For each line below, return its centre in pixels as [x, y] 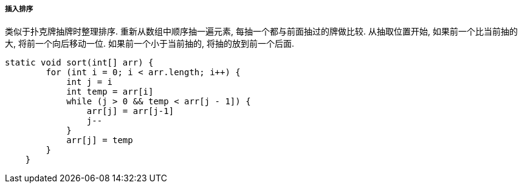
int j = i [90, 82]
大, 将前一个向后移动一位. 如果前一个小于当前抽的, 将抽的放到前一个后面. [149, 44]
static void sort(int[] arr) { [79, 63]
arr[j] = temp [100, 140]
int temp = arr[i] [110, 92]
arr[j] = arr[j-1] [130, 111]
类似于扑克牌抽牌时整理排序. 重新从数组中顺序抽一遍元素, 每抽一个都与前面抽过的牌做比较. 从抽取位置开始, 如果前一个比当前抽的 [261, 32]
